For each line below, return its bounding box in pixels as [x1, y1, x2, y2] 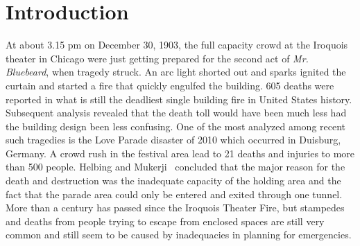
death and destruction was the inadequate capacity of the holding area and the [6, 173, 341, 188]
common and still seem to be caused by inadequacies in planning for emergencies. [6, 227, 352, 242]
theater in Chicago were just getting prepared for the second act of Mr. [6, 51, 309, 65]
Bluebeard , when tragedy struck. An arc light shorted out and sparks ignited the [6, 64, 346, 79]
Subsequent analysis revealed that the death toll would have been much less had [6, 105, 347, 120]
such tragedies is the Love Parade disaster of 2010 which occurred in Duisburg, [6, 132, 341, 147]
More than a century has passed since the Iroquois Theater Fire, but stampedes [6, 200, 345, 215]
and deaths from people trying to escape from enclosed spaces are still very [6, 213, 325, 228]
